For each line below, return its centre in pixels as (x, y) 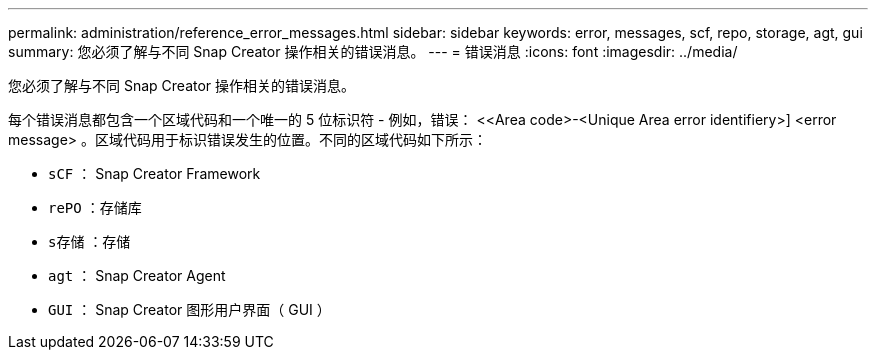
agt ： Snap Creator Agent (137, 275)
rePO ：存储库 (95, 207)
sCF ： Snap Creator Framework (154, 173)
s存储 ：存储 (89, 241)
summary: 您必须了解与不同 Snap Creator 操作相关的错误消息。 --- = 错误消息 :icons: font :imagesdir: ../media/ (373, 51)
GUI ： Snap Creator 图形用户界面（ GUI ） (189, 309)
